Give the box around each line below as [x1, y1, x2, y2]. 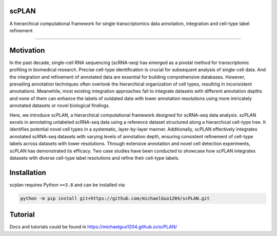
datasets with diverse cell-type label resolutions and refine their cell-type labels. [9, 155, 180, 161]
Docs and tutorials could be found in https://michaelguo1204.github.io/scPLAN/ [9, 224, 177, 230]
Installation [9, 168, 46, 177]
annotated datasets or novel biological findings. [9, 102, 110, 109]
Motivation [9, 46, 45, 55]
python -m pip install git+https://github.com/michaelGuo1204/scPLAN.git [20, 195, 210, 201]
